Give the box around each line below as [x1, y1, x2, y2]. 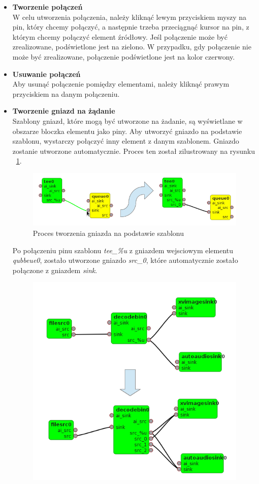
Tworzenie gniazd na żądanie [12, 105, 115, 116]
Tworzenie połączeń [12, 2, 83, 12]
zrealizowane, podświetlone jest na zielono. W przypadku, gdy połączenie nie [12, 41, 251, 52]
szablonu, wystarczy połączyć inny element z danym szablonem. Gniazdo [12, 136, 239, 146]
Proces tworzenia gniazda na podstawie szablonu [33, 227, 184, 238]
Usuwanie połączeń [12, 68, 81, 79]
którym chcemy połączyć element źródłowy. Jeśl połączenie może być [12, 31, 228, 42]
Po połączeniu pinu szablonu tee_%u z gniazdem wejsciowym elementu [12, 245, 234, 255]
